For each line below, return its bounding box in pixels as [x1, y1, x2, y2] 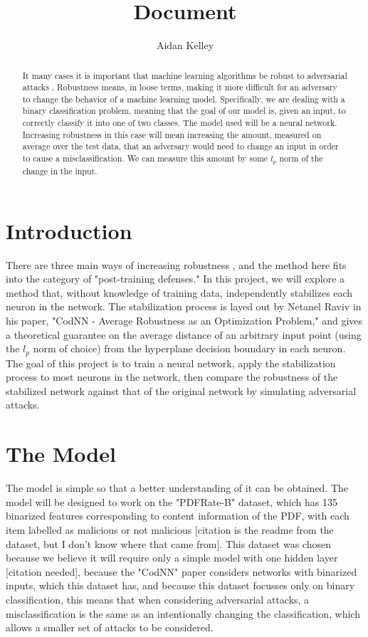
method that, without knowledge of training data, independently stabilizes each [6, 285, 353, 300]
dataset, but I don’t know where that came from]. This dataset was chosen [6, 536, 331, 551]
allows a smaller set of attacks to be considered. [6, 620, 214, 635]
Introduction [6, 216, 132, 245]
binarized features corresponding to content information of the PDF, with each [6, 508, 349, 523]
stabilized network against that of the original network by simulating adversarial [6, 383, 357, 398]
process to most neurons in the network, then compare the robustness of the [6, 369, 338, 384]
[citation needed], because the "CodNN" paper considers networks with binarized [6, 564, 357, 579]
